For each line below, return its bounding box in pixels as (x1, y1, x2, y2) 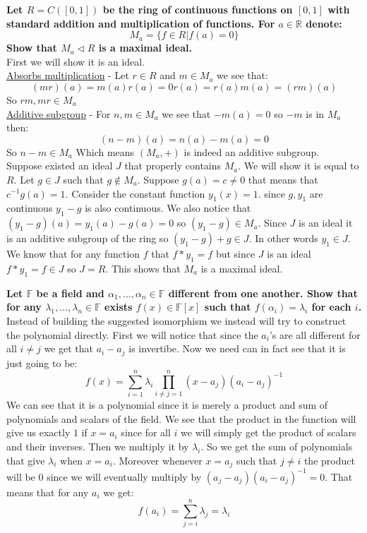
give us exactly (6, 425, 71, 440)
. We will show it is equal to (238, 158, 359, 173)
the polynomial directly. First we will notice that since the (6, 327, 258, 342)
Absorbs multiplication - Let (6, 68, 129, 83)
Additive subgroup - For (6, 106, 111, 121)
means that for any (6, 484, 89, 499)
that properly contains (124, 158, 222, 173)
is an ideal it (299, 215, 353, 230)
